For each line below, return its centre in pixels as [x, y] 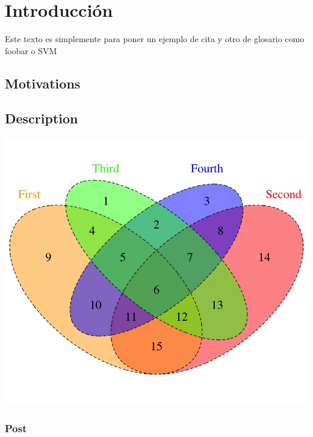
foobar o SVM [31, 50]
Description [42, 118]
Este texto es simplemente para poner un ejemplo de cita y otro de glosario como [155, 39]
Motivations [43, 83]
